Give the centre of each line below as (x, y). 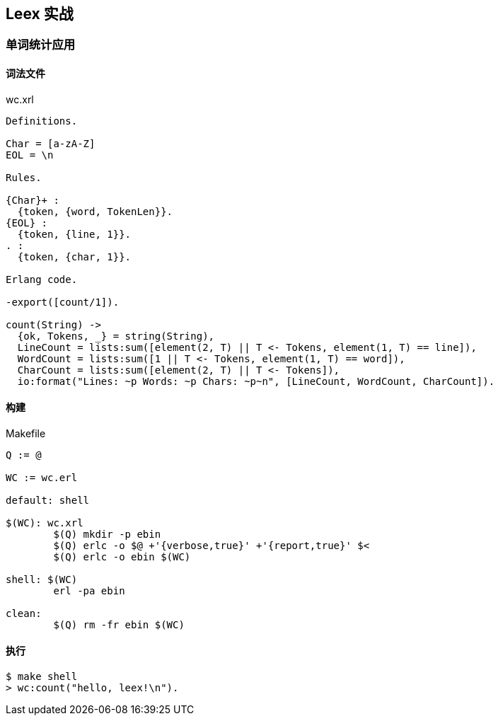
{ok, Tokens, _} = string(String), (116, 336)
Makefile (26, 433)
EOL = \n (30, 155)
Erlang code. (42, 279)
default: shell (48, 500)
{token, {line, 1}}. (74, 234)
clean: (24, 613)
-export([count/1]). (63, 302)
